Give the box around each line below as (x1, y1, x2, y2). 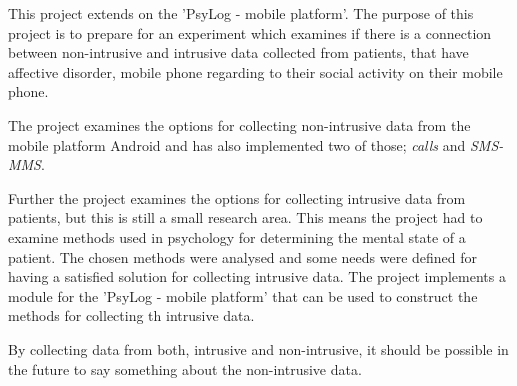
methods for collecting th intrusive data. (8, 305, 255, 326)
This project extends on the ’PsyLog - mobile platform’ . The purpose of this (8, 3, 474, 23)
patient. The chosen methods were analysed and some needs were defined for (8, 246, 478, 267)
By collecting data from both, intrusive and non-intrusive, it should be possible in (8, 338, 509, 359)
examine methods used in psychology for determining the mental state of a (8, 226, 466, 247)
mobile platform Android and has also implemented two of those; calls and (8, 134, 466, 155)
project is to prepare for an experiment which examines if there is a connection (8, 22, 492, 43)
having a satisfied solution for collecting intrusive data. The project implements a (8, 266, 506, 287)
